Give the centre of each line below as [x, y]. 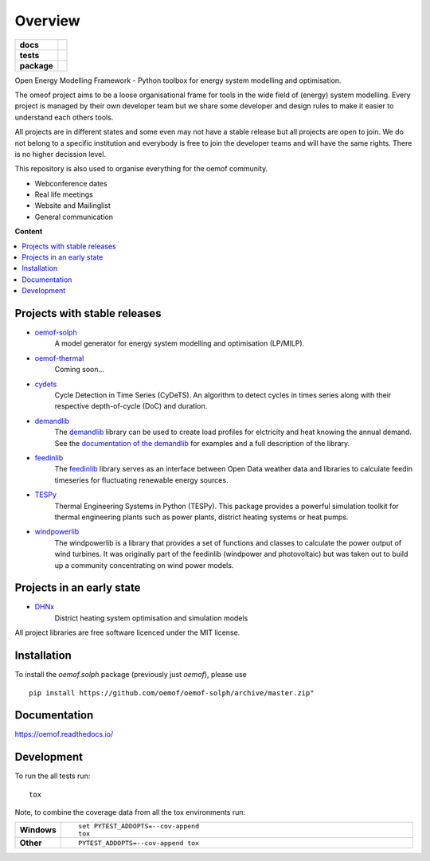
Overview [47, 21]
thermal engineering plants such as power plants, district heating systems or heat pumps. [201, 517]
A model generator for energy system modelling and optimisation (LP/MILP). [180, 343]
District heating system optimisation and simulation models [151, 618]
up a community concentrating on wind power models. [144, 565]
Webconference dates [71, 183]
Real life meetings [64, 194]
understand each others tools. [64, 117]
